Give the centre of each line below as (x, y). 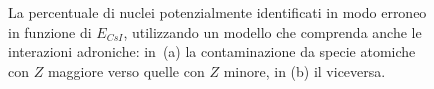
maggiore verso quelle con (126, 70)
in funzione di (50, 31)
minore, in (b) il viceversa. (304, 70)
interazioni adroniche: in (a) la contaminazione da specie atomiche (212, 51)
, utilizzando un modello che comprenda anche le (272, 31)
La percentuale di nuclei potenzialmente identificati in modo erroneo (217, 12)
